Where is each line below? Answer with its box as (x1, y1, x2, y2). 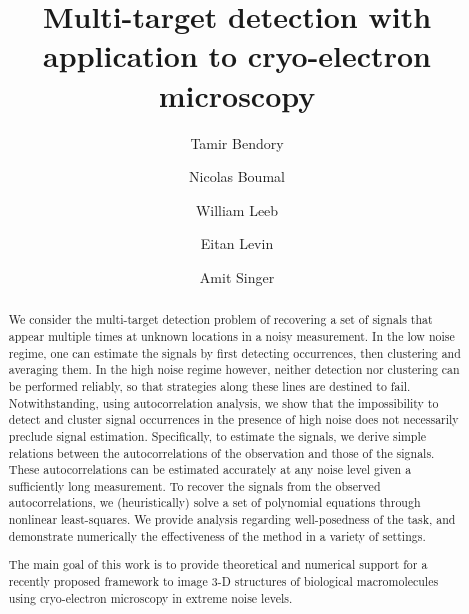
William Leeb (195, 199, 279, 220)
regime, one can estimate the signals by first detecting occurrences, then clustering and (8, 344, 461, 361)
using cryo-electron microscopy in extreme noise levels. (8, 589, 293, 606)
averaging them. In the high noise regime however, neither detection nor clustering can (8, 361, 460, 378)
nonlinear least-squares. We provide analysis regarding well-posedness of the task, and (8, 511, 456, 528)
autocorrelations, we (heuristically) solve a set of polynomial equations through (8, 494, 421, 511)
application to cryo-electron (43, 35, 431, 76)
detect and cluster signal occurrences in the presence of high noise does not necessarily (8, 411, 459, 428)
